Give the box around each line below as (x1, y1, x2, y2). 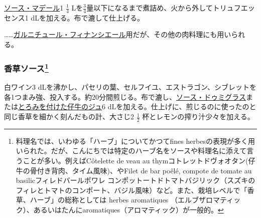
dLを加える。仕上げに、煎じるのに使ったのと (107, 101, 256, 112)
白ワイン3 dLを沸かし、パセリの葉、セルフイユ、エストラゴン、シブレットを (4, 82, 257, 92)
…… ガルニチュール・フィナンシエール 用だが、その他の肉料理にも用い (4, 29, 231, 40)
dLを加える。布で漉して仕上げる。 (31, 12, 145, 23)
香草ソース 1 (4, 61, 49, 74)
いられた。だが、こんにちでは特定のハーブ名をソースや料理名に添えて (16, 145, 247, 156)
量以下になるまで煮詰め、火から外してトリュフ (86, 3, 241, 13)
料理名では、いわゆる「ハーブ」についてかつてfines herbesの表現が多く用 (16, 135, 255, 146)
